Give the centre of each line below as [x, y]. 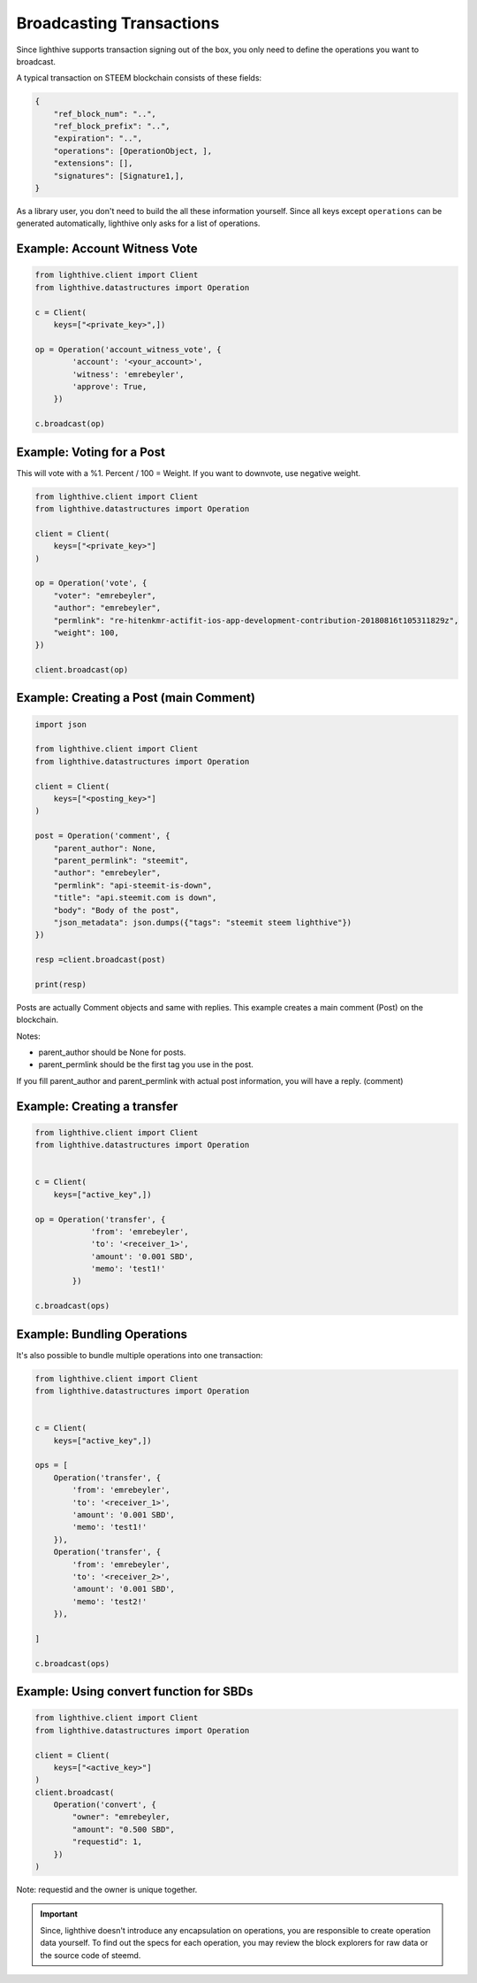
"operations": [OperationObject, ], [132, 151]
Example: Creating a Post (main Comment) [136, 698]
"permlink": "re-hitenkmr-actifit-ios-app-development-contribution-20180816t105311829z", [256, 620]
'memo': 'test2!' [110, 1601]
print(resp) [61, 984]
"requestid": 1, [107, 1842]
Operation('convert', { [105, 1805]
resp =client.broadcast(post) [100, 960]
